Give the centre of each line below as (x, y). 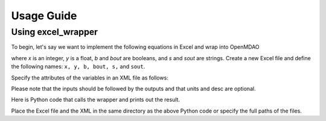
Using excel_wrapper (54, 32)
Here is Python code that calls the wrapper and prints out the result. (96, 100)
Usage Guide (44, 16)
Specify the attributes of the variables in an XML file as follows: (90, 78)
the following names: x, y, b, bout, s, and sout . (78, 67)
